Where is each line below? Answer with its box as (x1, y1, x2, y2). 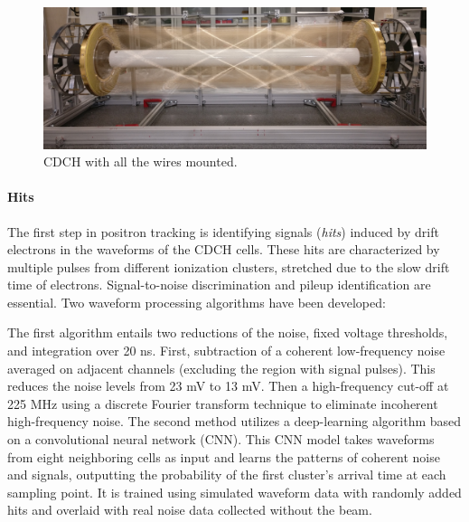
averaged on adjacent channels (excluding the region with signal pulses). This (7, 358, 436, 377)
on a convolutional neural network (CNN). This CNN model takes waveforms (7, 430, 435, 449)
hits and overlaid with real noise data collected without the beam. (7, 500, 372, 519)
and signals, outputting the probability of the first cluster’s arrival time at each (7, 465, 446, 484)
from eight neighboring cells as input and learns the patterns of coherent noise (7, 447, 440, 466)
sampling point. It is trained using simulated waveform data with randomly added (7, 482, 462, 501)
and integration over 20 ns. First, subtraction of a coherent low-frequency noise (7, 341, 446, 360)
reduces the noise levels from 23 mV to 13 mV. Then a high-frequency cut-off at (7, 376, 449, 395)
